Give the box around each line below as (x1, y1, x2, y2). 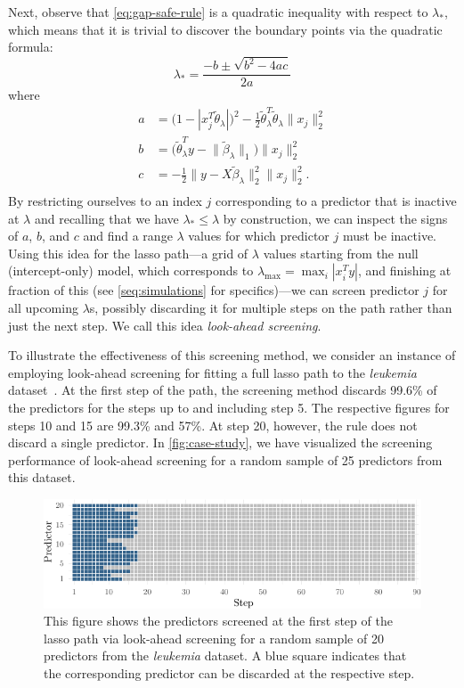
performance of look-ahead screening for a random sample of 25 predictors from (8, 450, 443, 469)
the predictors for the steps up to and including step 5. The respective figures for (8, 398, 450, 417)
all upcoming (8, 299, 78, 317)
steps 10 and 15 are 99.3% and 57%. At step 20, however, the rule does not (8, 415, 418, 434)
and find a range (83, 226, 173, 245)
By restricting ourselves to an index (8, 192, 202, 210)
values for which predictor (188, 226, 330, 245)
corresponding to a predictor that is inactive (216, 192, 457, 210)
